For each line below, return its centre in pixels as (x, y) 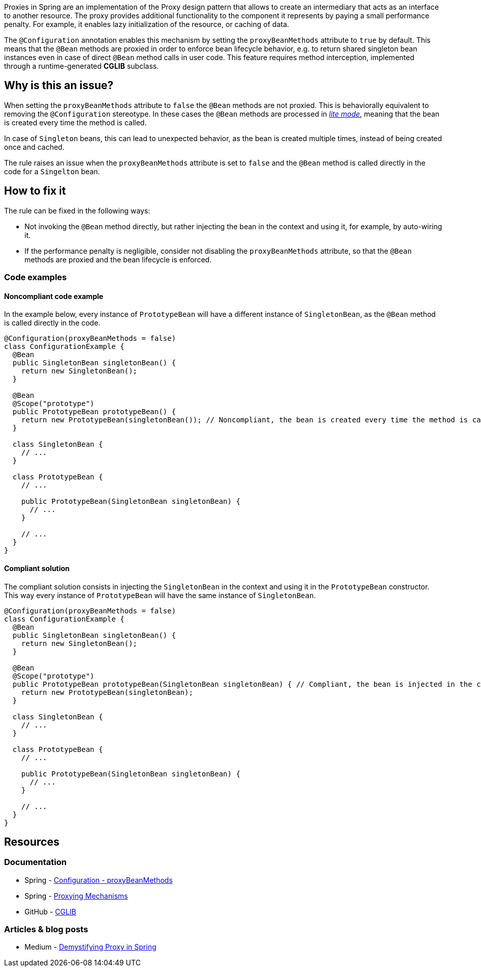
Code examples (36, 277)
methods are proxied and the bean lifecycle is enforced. (118, 259)
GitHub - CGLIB (50, 911)
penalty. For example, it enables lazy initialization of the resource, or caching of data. (147, 24)
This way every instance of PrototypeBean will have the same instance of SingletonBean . (160, 595)
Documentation (35, 862)
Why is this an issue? (59, 86)
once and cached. (34, 147)
